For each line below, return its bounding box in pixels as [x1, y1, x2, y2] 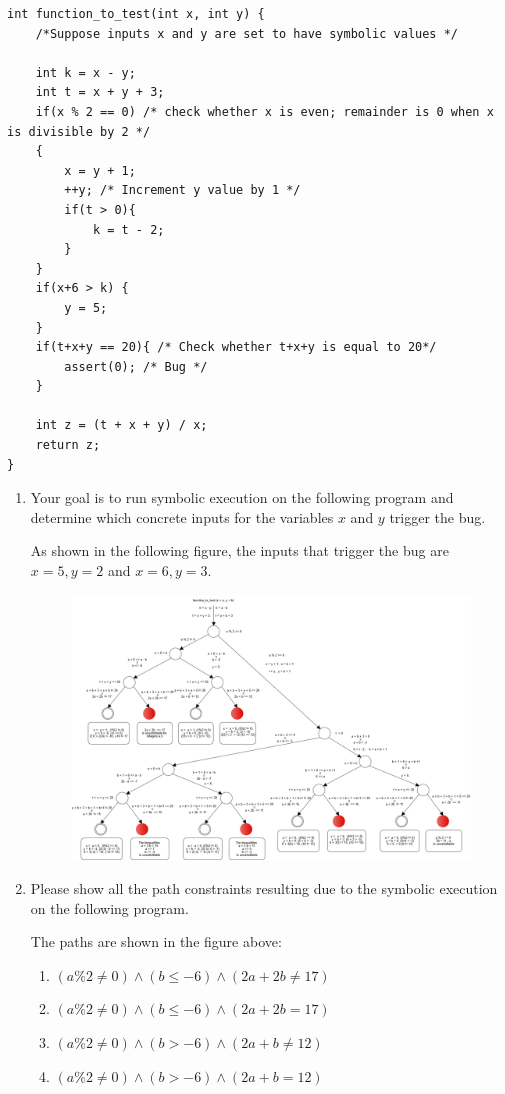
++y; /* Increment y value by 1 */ [64, 183, 301, 198]
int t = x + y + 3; [35, 85, 165, 100]
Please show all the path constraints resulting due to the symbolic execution [30, 877, 498, 898]
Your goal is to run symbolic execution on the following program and [30, 487, 454, 508]
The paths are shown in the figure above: [30, 931, 282, 952]
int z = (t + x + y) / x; [35, 418, 208, 433]
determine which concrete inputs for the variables [30, 506, 334, 527]
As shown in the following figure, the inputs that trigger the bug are [30, 540, 449, 561]
